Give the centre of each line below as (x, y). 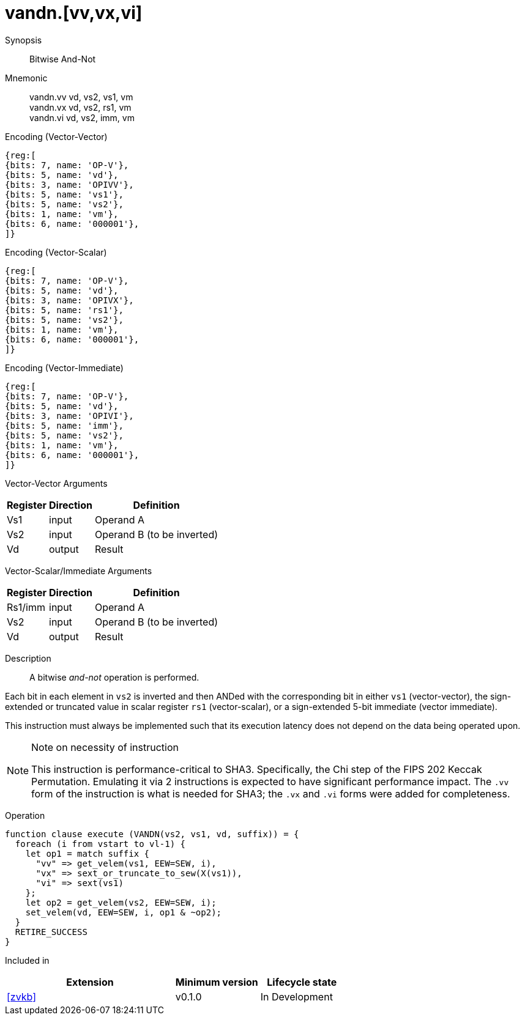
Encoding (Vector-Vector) (56, 136)
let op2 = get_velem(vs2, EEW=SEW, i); (121, 902)
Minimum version (217, 982)
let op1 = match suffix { (87, 853)
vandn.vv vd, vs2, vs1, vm (81, 97)
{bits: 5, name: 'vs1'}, (64, 194)
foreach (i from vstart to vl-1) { (100, 844)
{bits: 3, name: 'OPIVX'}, (69, 300)
